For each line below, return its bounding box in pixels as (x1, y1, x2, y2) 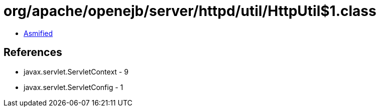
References (4, 46, 62, 59)
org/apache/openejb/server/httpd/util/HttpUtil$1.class (4, 2, 376, 19)
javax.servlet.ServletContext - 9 (24, 67, 129, 76)
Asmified (24, 28, 53, 37)
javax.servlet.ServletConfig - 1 (24, 82, 123, 91)
